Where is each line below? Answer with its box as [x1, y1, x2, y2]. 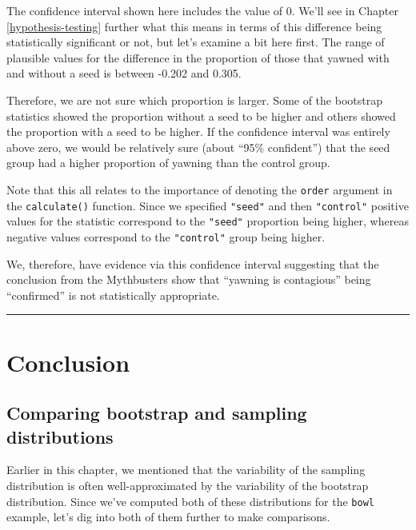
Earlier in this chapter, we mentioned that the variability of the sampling [6, 461, 366, 478]
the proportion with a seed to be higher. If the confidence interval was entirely [6, 123, 390, 140]
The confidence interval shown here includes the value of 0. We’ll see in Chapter [6, 2, 398, 18]
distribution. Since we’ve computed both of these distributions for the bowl [6, 492, 374, 509]
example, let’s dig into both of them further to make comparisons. [6, 508, 330, 525]
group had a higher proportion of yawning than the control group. [6, 154, 330, 171]
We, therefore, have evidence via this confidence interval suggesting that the [6, 255, 379, 272]
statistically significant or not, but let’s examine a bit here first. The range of [6, 34, 385, 50]
